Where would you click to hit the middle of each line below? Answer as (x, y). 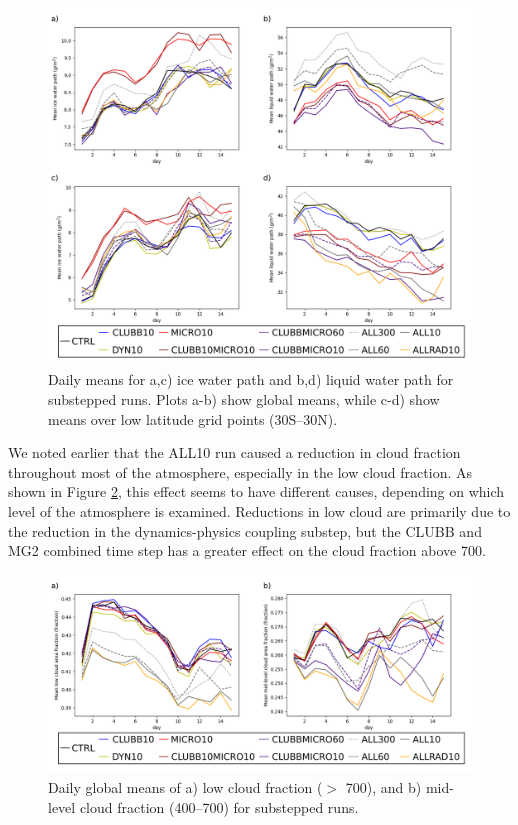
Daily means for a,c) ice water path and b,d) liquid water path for (251, 379)
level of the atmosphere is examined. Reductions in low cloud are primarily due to (259, 510)
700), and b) (383, 787)
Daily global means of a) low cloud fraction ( (185, 787)
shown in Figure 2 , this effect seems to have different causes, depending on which (256, 491)
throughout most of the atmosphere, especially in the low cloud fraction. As (240, 471)
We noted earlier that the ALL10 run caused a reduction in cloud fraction (234, 452)
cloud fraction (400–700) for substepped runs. (219, 806)
